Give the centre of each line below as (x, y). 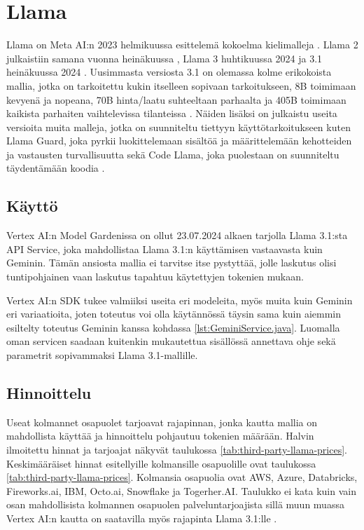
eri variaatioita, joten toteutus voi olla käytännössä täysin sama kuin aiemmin (174, 314)
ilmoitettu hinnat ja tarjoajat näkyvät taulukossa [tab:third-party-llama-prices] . (177, 449)
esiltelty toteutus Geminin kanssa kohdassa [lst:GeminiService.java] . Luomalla (173, 327)
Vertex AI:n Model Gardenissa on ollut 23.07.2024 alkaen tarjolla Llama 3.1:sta (177, 235)
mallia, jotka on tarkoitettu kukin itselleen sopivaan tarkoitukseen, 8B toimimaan (181, 85)
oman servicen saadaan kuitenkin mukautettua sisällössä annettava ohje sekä (171, 341)
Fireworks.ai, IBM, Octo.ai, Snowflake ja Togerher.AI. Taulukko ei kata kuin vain (181, 490)
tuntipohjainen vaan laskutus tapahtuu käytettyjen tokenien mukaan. (155, 277)
